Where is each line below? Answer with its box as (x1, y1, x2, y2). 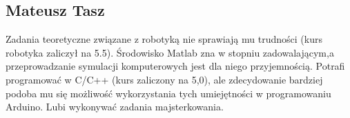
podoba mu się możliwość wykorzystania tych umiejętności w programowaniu (6, 86, 331, 100)
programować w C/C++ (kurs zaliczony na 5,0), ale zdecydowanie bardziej (6, 72, 323, 86)
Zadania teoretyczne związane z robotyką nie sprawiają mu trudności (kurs (6, 32, 322, 46)
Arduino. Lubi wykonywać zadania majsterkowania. (6, 99, 224, 114)
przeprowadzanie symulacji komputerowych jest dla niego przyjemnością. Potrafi (6, 59, 345, 73)
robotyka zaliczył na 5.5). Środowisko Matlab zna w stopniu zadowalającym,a (6, 45, 334, 59)
